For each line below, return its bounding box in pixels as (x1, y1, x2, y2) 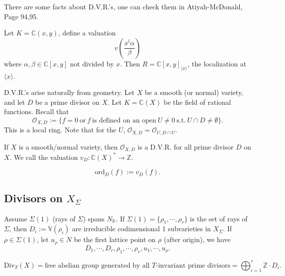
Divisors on (4, 190, 63, 205)
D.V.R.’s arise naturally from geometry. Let (4, 87, 135, 97)
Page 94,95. (4, 11, 38, 21)
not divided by (70, 58, 114, 68)
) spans (83, 213, 105, 223)
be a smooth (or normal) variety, (144, 87, 243, 97)
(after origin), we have (164, 234, 230, 245)
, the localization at (187, 58, 247, 68)
